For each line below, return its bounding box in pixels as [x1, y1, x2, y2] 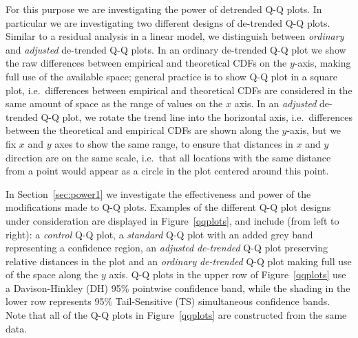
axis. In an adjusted [234, 96, 317, 111]
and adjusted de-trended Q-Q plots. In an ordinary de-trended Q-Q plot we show [6, 42, 346, 56]
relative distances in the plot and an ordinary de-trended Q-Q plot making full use [6, 253, 352, 268]
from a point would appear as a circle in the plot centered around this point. [6, 164, 329, 178]
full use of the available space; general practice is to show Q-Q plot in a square [6, 69, 337, 83]
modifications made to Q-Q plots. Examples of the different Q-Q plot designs [6, 200, 331, 214]
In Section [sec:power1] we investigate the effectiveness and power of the [6, 186, 311, 201]
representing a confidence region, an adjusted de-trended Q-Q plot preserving [6, 240, 328, 255]
